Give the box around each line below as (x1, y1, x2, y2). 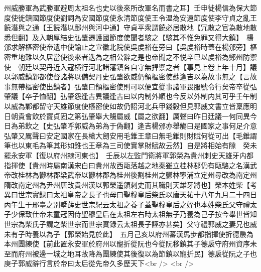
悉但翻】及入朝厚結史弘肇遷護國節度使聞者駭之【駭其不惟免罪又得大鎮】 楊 (4, 32, 253, 42)
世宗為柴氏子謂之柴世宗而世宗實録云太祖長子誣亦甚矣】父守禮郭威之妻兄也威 (4, 219, 257, 229)
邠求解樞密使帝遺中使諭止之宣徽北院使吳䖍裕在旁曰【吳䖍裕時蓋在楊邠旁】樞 (4, 42, 257, 52)
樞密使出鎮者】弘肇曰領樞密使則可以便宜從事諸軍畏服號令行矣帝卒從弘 (25, 81, 257, 91)
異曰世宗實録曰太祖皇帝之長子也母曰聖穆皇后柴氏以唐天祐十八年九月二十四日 (4, 189, 257, 200)
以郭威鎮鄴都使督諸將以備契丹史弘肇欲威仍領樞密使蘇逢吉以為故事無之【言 (4, 71, 250, 82)
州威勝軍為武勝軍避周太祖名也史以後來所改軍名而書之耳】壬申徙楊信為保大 (4, 3, 250, 13)
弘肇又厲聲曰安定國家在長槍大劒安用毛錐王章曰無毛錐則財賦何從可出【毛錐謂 (4, 130, 257, 141)
